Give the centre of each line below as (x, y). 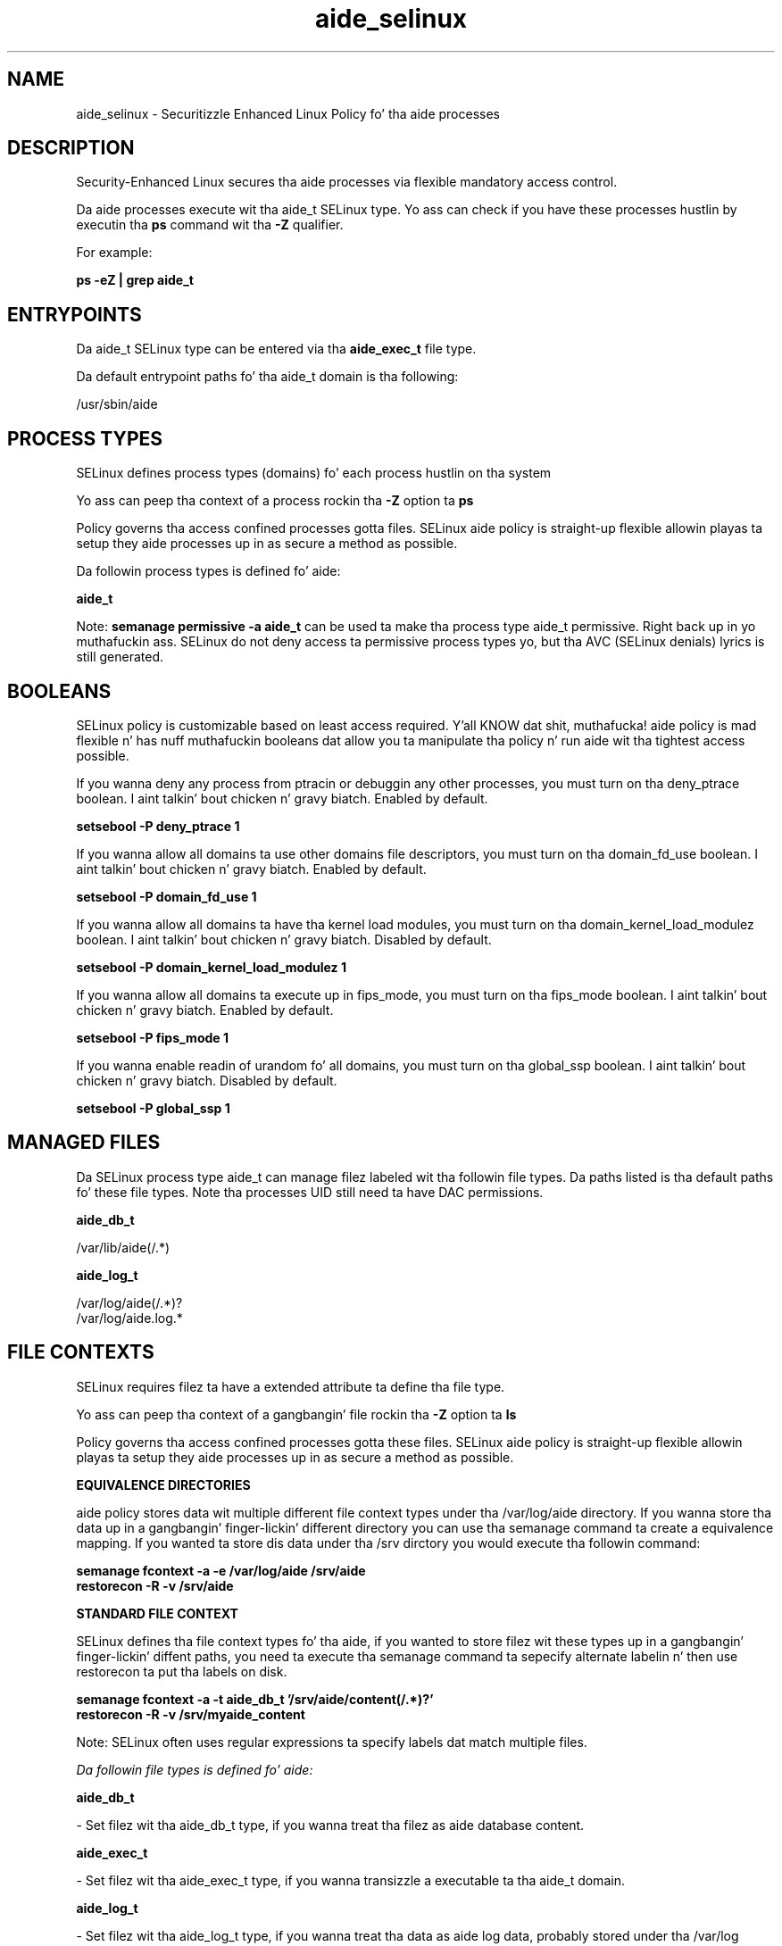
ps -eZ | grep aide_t (135, 280)
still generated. (120, 657)
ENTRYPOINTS (75, 314)
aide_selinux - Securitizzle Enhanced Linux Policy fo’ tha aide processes (288, 113)
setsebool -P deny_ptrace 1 (158, 826)
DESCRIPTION (71, 148)
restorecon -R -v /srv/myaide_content (191, 1714)
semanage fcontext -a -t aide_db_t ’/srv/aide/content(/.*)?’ (255, 1699)
